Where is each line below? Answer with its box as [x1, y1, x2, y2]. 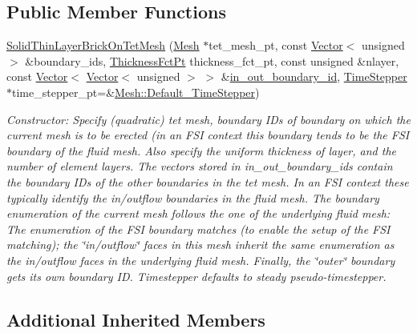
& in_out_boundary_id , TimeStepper [221, 68, 407, 85]
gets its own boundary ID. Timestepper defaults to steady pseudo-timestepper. [6, 267, 387, 284]
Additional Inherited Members [6, 307, 265, 331]
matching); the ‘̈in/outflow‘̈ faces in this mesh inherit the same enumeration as [6, 236, 395, 253]
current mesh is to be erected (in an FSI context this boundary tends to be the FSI [6, 126, 410, 143]
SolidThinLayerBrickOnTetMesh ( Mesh [6, 37, 200, 54]
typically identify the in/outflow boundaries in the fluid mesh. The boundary [6, 189, 379, 206]
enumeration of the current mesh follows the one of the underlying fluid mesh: [6, 205, 391, 222]
